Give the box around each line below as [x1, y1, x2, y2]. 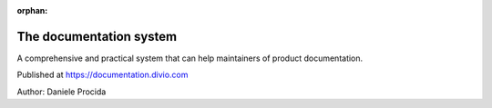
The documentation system [16, 28, 178, 44]
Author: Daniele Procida [16, 86, 107, 97]
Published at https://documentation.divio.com [16, 69, 189, 81]
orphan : [16, 5, 48, 15]
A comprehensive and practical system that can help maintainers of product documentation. [16, 53, 364, 64]
